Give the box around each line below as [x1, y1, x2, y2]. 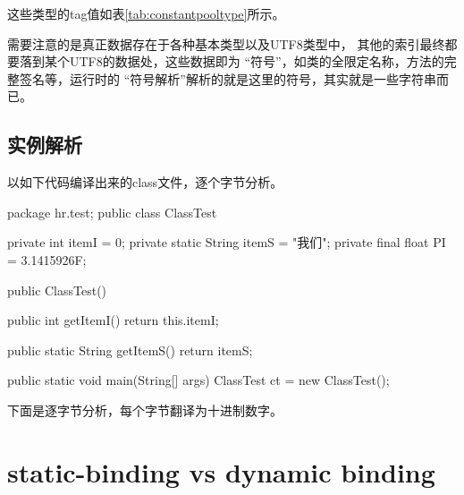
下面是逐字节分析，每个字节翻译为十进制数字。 [7, 400, 283, 419]
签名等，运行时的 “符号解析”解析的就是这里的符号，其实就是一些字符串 [19, 69, 436, 88]
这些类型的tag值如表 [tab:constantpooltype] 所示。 [7, 4, 285, 22]
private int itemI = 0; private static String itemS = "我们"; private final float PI [7, 233, 446, 252]
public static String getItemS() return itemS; [7, 340, 253, 359]
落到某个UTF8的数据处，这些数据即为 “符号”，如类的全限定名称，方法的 [19, 52, 444, 71]
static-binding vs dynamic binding [7, 453, 435, 490]
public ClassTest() [7, 280, 107, 299]
